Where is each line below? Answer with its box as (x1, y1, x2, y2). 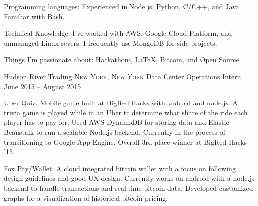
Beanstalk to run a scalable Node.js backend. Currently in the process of (4, 126, 226, 137)
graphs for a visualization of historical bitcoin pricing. (4, 192, 168, 203)
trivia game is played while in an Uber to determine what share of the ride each (4, 107, 248, 117)
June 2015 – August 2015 (4, 81, 81, 91)
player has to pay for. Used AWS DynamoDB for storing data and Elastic (4, 117, 229, 127)
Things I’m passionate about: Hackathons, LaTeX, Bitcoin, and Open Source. (4, 54, 241, 65)
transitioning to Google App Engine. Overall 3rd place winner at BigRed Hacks (4, 136, 247, 147)
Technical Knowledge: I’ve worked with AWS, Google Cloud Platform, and (4, 28, 232, 38)
